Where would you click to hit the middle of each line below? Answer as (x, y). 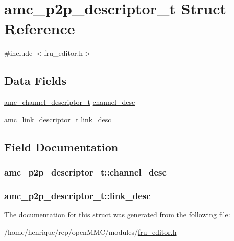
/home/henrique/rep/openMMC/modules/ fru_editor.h (90, 232)
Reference (40, 28)
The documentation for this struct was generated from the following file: (117, 215)
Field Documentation (61, 147)
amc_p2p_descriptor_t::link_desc (77, 195)
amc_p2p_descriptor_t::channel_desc (85, 172)
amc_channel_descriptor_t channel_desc (70, 102)
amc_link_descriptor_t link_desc (58, 119)
